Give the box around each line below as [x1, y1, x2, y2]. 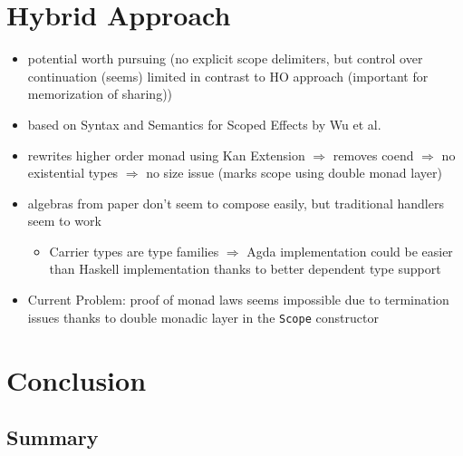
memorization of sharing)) [27, 84, 173, 103]
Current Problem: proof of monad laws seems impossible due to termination [27, 290, 449, 309]
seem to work [27, 211, 101, 230]
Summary [6, 423, 99, 451]
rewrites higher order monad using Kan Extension [27, 145, 305, 164]
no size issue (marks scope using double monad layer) [146, 163, 442, 182]
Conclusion [6, 361, 147, 398]
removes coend [333, 145, 414, 164]
